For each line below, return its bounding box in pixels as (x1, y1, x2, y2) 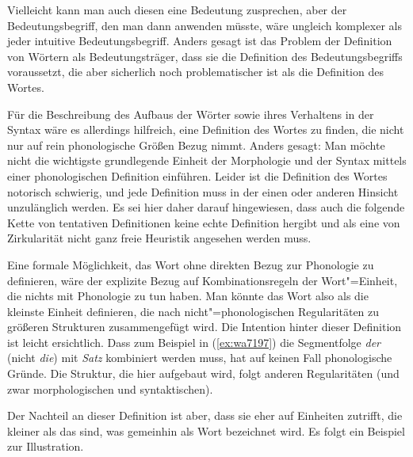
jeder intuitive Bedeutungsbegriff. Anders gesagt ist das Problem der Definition (7, 32, 392, 49)
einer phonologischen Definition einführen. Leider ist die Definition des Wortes (7, 167, 388, 184)
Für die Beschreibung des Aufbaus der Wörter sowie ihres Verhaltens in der (7, 105, 374, 122)
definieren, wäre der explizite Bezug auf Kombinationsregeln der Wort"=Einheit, (7, 272, 398, 288)
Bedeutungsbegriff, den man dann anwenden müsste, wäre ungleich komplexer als (7, 17, 402, 33)
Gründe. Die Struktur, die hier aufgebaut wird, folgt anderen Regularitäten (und (7, 365, 400, 382)
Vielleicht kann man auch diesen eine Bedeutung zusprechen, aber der (7, 2, 347, 17)
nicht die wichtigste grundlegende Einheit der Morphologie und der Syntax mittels (7, 152, 407, 169)
